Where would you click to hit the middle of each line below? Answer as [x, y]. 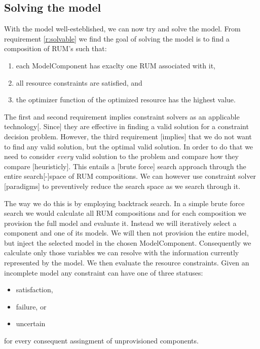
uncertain [31, 323]
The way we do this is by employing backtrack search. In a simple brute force [124, 203]
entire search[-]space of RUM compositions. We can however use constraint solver [130, 176]
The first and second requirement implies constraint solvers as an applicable [122, 116]
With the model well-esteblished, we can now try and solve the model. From [122, 29]
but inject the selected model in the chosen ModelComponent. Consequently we [128, 242]
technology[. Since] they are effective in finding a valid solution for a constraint [126, 126]
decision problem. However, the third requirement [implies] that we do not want [128, 136]
